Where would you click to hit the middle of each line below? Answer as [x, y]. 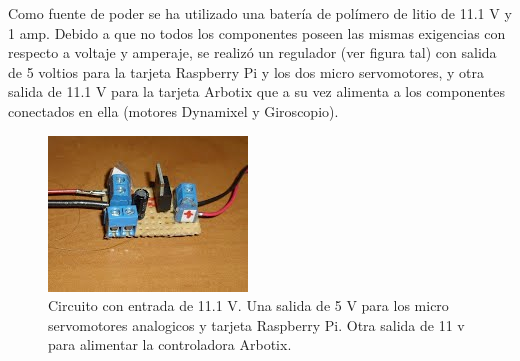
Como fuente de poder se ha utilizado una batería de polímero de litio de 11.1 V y [260, 13]
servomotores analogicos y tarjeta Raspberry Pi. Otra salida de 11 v [256, 324]
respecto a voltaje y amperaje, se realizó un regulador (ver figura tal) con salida [252, 52]
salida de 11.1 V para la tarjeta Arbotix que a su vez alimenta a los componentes [256, 91]
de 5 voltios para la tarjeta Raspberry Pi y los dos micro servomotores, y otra [246, 71]
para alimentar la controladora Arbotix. [170, 344]
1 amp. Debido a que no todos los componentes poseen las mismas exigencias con [257, 32]
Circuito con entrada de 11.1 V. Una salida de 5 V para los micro [248, 305]
